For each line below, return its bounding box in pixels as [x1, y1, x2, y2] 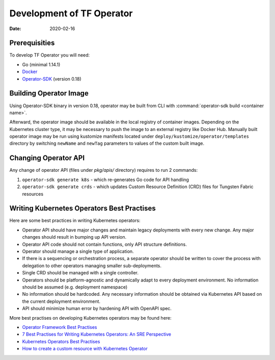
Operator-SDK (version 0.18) [22, 75, 81, 82]
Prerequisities [9, 39, 55, 47]
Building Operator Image [9, 89, 89, 98]
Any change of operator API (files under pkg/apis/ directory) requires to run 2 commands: [9, 167, 198, 173]
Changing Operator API [9, 153, 85, 163]
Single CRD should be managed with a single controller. [22, 270, 139, 276]
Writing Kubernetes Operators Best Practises [9, 204, 156, 213]
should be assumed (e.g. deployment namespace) [22, 284, 127, 290]
